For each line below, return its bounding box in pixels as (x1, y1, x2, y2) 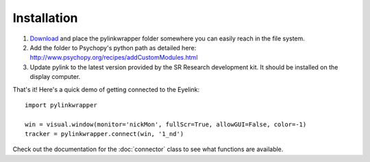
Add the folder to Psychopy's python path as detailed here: (29, 43, 197, 51)
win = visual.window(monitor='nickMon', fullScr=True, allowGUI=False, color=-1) (25, 120, 307, 128)
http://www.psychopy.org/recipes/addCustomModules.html (29, 54, 198, 62)
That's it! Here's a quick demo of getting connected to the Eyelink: (12, 85, 200, 93)
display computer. (29, 73, 81, 81)
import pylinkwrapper (25, 101, 97, 109)
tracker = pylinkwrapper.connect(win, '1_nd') (25, 130, 184, 138)
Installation (12, 10, 78, 25)
